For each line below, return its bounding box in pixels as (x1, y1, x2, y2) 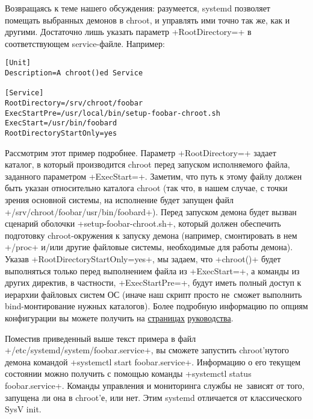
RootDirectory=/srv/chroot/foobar (5, 99, 143, 107)
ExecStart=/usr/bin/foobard (5, 119, 117, 128)
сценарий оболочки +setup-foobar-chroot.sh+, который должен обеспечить (5, 217, 281, 230)
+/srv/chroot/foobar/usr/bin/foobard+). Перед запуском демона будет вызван (5, 205, 297, 218)
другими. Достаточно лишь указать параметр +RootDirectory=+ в (5, 25, 252, 38)
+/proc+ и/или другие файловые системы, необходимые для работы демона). (5, 241, 293, 253)
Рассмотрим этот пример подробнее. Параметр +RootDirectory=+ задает (5, 146, 276, 159)
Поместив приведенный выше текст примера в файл (5, 332, 196, 344)
